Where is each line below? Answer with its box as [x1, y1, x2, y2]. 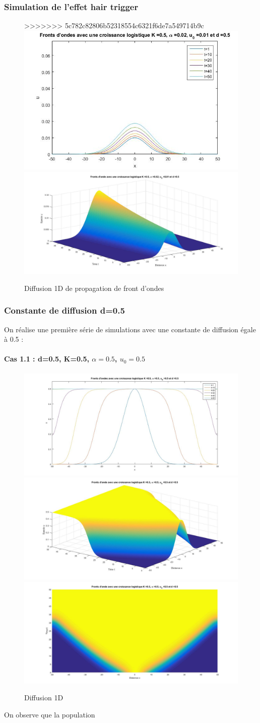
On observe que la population [4, 709, 95, 720]
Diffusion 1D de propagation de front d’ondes [24, 282, 164, 293]
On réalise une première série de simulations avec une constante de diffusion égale [4, 324, 256, 334]
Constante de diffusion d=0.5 [4, 304, 125, 317]
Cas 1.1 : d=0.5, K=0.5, [4, 353, 89, 364]
